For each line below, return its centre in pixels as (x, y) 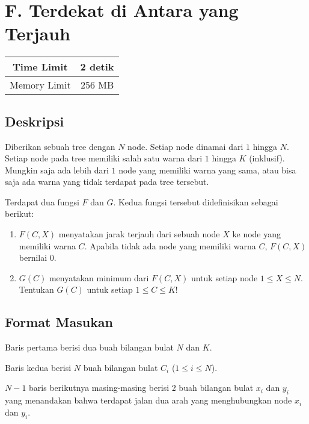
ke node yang (257, 234)
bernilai (33, 257)
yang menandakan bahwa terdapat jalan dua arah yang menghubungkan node (148, 400)
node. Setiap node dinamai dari (185, 146)
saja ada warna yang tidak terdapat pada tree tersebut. (107, 182)
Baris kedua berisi (38, 367)
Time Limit (40, 67)
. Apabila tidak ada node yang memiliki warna (170, 245)
